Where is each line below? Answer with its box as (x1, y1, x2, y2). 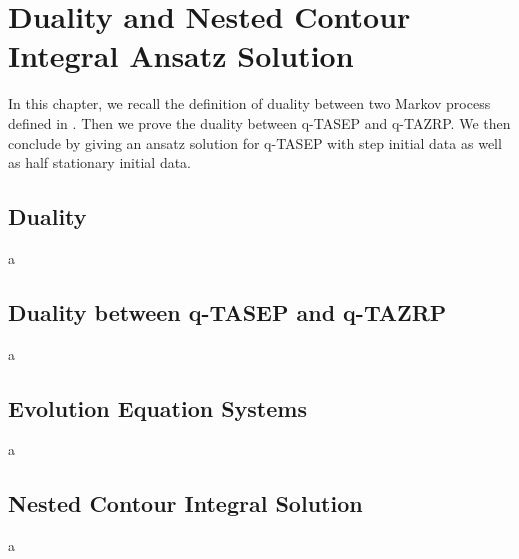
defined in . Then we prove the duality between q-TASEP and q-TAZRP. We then (8, 112, 511, 133)
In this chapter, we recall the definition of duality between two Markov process (8, 93, 491, 114)
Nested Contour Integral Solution (8, 488, 363, 519)
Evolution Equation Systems (8, 392, 307, 423)
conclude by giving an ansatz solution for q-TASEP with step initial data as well (8, 132, 502, 153)
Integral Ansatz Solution (8, 35, 354, 76)
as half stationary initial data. (8, 152, 192, 173)
